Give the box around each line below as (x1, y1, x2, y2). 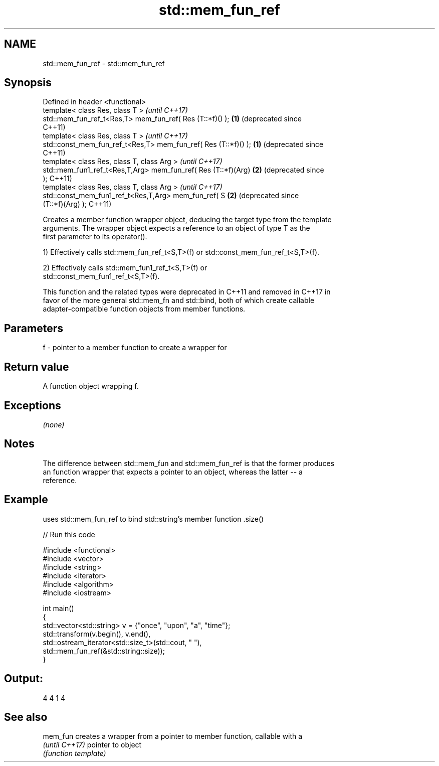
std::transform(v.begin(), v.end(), (43, 629, 151, 638)
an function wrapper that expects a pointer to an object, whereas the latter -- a (43, 467, 303, 476)
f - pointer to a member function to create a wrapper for (43, 343, 227, 352)
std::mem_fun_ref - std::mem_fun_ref (43, 59, 165, 68)
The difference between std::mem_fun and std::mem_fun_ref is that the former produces (43, 458, 335, 468)
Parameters (4, 322, 63, 335)
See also (4, 710, 48, 723)
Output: (4, 672, 43, 685)
